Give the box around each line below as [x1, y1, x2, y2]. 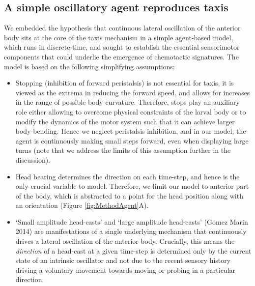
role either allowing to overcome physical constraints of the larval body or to [15, 106, 246, 116]
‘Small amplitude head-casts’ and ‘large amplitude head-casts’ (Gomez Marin [15, 216, 248, 227]
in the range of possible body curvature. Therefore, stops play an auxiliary [15, 97, 240, 107]
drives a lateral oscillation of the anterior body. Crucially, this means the [15, 236, 235, 246]
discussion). [15, 154, 51, 165]
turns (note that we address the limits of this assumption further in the [15, 145, 231, 155]
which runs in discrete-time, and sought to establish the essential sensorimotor [4, 42, 240, 52]
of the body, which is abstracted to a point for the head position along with [15, 190, 243, 200]
